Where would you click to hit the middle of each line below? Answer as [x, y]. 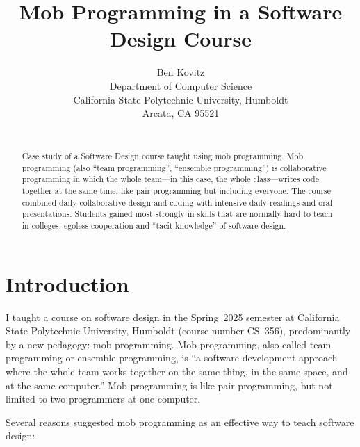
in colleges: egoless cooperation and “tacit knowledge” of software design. [154, 226]
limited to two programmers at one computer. [103, 399]
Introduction [67, 283]
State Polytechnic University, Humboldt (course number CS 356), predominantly [178, 331]
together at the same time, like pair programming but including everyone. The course [177, 191]
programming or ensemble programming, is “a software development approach [172, 358]
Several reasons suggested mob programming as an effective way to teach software [180, 422]
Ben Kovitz [181, 72]
